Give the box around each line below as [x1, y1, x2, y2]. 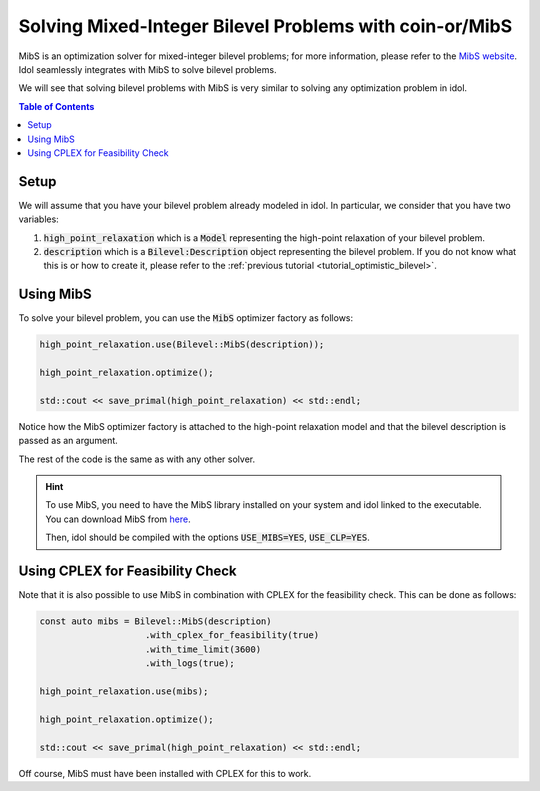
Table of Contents [18, 100, 95, 112]
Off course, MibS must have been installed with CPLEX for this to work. [18, 767, 312, 779]
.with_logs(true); [145, 658, 235, 669]
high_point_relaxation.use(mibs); [39, 685, 209, 697]
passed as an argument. [18, 435, 119, 447]
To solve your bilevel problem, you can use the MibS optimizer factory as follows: [18, 312, 354, 324]
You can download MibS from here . [45, 513, 192, 525]
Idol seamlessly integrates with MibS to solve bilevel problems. [18, 63, 277, 75]
